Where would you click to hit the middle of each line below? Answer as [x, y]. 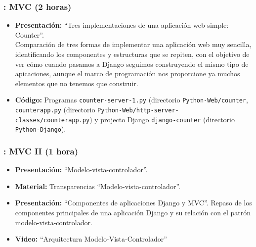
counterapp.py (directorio [55, 110]
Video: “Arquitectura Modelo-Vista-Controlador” [91, 239]
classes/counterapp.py [52, 120]
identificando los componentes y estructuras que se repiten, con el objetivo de [132, 54]
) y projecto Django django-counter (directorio [162, 119]
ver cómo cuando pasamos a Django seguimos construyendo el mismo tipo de [132, 64]
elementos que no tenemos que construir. [77, 83]
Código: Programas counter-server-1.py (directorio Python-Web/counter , [131, 100]
